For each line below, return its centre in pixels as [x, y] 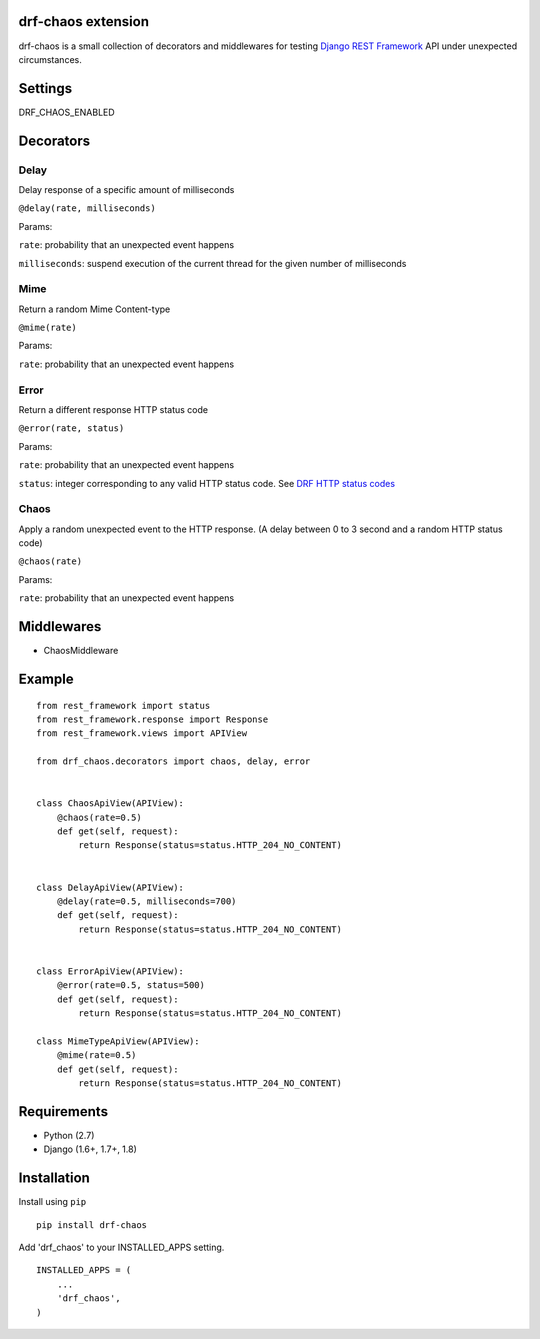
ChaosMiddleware [81, 651]
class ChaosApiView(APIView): [110, 803]
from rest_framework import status [123, 705]
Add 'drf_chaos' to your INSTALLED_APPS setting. [121, 1247]
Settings [45, 88]
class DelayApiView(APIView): [110, 887]
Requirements [63, 1111]
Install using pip [52, 1202]
